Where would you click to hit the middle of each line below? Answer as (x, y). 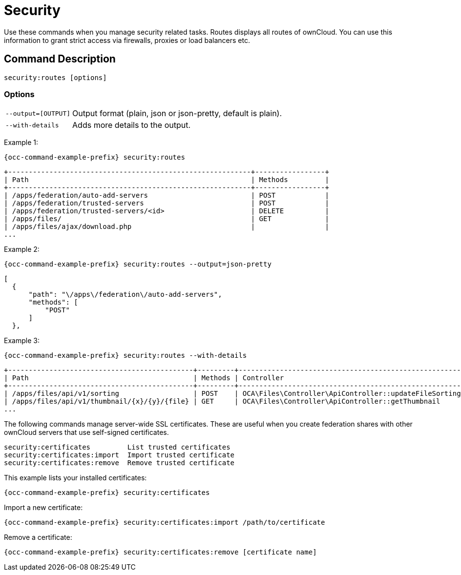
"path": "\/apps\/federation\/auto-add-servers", (125, 295)
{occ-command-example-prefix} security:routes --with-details (126, 356)
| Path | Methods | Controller (144, 378)
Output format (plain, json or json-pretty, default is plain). (177, 113)
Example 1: (21, 143)
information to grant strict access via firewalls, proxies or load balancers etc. (127, 40)
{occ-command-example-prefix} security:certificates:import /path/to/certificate (165, 523)
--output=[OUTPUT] (38, 113)
